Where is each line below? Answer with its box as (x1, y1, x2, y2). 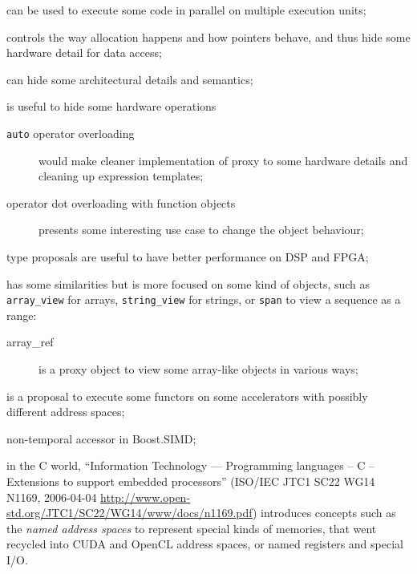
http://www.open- (100, 488, 191, 505)
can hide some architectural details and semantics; (6, 71, 253, 87)
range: (6, 306, 37, 323)
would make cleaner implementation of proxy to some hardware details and (38, 152, 408, 168)
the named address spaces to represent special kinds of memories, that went (6, 519, 377, 536)
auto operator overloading (6, 124, 135, 141)
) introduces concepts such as (252, 504, 396, 521)
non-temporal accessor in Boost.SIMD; (6, 430, 196, 447)
